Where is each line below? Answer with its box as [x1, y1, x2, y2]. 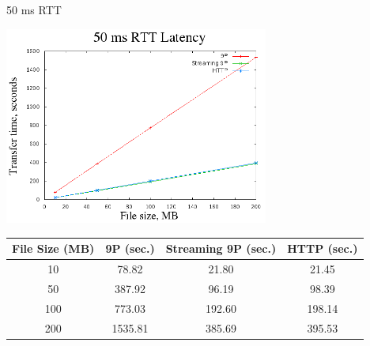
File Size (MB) [12, 240, 95, 257]
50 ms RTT [6, 2, 62, 17]
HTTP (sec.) [287, 240, 358, 257]
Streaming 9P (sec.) [165, 240, 277, 257]
